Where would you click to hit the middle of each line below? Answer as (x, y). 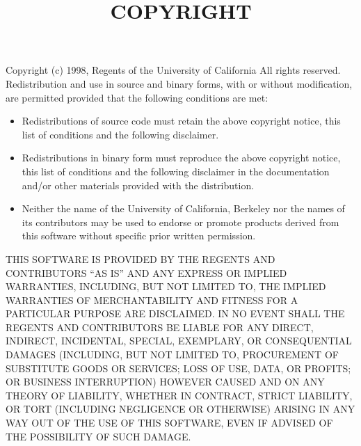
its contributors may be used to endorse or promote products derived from (180, 222)
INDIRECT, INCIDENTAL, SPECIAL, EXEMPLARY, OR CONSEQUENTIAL (179, 341)
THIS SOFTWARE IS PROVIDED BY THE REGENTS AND (141, 258)
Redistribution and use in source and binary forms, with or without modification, (179, 83)
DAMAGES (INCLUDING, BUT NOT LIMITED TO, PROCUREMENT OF (172, 355)
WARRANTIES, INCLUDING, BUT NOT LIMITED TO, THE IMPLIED (166, 286)
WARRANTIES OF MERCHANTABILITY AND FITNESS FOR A (152, 300)
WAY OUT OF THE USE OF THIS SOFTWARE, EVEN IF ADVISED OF (169, 423)
